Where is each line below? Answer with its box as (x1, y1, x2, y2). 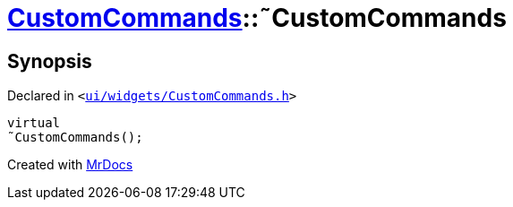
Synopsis (7, 49, 92, 73)
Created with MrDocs (7, 157, 133, 173)
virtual (7, 116, 61, 131)
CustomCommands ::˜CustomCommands (7, 3, 507, 33)
